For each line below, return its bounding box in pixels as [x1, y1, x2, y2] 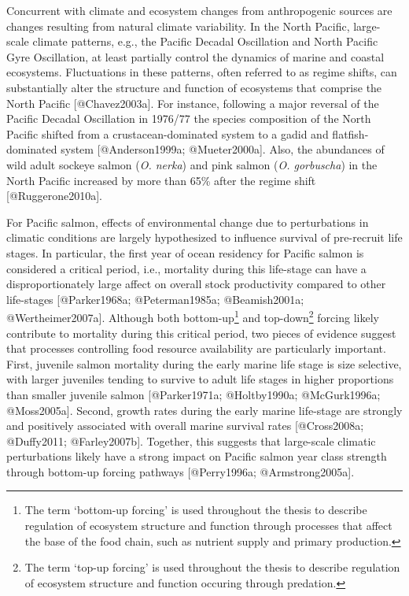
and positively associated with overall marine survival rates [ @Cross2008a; [6, 417, 364, 434]
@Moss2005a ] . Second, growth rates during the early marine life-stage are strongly [6, 402, 403, 418]
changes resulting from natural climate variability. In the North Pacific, [6, 17, 350, 34]
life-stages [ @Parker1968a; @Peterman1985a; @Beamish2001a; [6, 291, 304, 307]
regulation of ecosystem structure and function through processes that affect [24, 517, 392, 534]
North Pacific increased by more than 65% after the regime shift [6, 172, 316, 188]
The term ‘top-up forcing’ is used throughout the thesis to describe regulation [24, 559, 400, 576]
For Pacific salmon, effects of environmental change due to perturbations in [6, 213, 369, 230]
